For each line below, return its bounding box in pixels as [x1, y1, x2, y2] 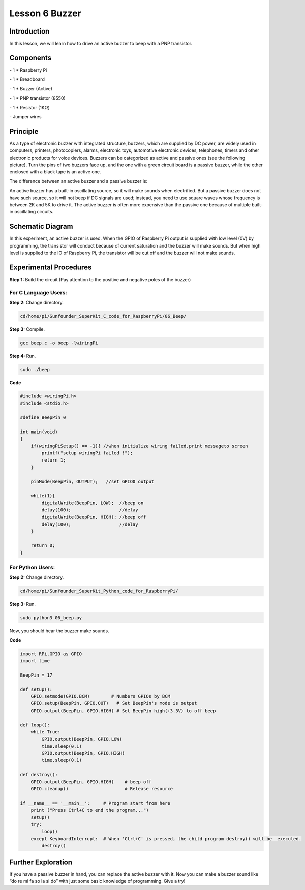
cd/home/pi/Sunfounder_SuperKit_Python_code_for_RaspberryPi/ [20, 588, 178, 594]
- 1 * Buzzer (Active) [9, 85, 53, 91]
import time [20, 658, 50, 663]
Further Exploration [9, 857, 73, 866]
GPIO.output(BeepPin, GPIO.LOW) [41, 736, 122, 742]
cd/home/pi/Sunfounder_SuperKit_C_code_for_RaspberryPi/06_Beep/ [20, 313, 187, 319]
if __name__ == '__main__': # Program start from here [20, 800, 170, 806]
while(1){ [30, 493, 55, 499]
